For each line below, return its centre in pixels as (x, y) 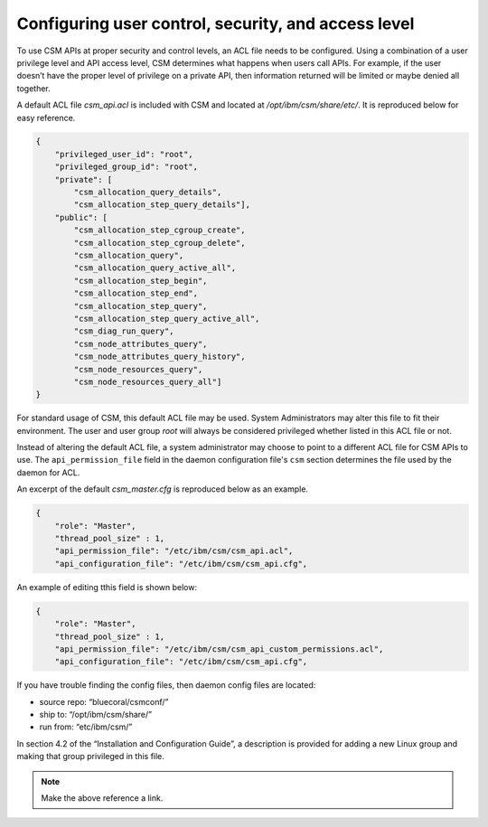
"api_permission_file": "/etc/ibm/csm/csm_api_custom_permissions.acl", (219, 649)
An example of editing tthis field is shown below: (107, 587)
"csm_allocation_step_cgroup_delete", (160, 243)
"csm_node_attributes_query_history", (160, 357)
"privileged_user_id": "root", (124, 154)
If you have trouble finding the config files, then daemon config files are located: (166, 685)
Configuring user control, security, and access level (216, 23)
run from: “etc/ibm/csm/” (86, 727)
